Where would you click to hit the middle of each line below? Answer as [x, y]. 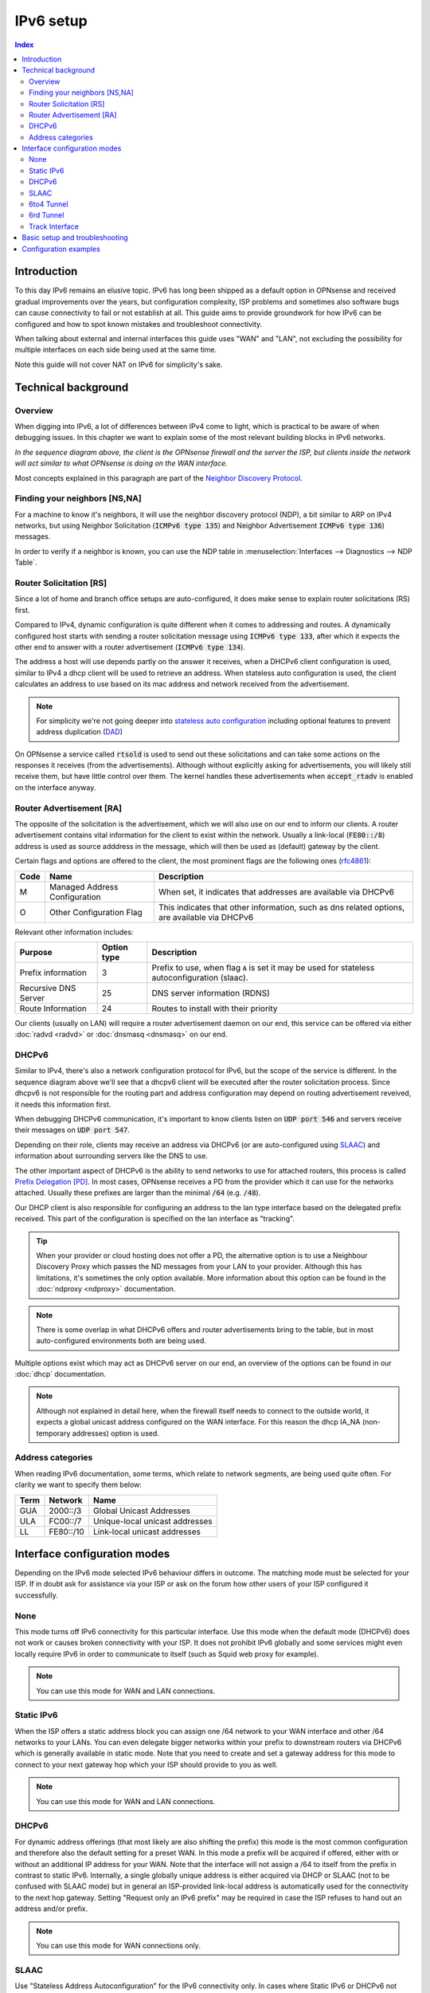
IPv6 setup [51, 21]
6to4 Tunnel [49, 204]
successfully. [37, 1595]
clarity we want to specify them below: [78, 1485]
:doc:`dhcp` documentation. [61, 1374]
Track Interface [54, 226]
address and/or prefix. [51, 1908]
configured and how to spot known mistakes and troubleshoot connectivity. [139, 324]
